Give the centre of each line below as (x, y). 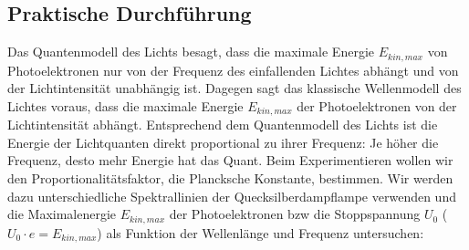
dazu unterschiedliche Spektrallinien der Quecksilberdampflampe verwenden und (232, 196)
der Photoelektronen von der (377, 105)
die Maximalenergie (62, 214)
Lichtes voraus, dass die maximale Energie (125, 105)
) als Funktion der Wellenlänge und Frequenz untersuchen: (261, 232)
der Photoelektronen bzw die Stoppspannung (295, 214)
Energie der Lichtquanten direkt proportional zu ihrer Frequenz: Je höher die (223, 142)
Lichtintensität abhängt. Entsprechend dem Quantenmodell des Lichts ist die (223, 125)
